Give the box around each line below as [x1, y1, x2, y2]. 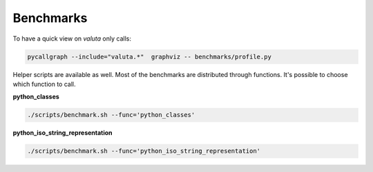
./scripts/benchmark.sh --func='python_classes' [27, 111, 195, 119]
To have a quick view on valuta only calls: [12, 34, 131, 43]
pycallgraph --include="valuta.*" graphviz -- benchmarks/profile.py [27, 52, 272, 61]
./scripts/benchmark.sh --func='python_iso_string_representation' [27, 147, 261, 155]
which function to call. [12, 80, 76, 88]
